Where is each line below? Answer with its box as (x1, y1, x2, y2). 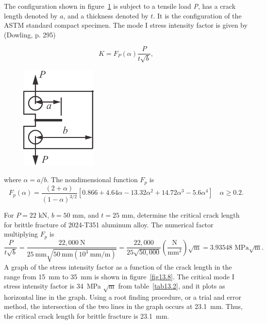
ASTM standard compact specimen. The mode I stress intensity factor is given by (4, 20, 248, 30)
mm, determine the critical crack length (121, 210, 240, 220)
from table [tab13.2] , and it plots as (118, 281, 225, 291)
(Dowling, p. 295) (4, 29, 56, 39)
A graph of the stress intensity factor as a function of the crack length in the (4, 261, 232, 272)
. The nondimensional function (47, 174, 138, 185)
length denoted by (4, 10, 58, 20)
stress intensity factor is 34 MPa (4, 281, 101, 291)
